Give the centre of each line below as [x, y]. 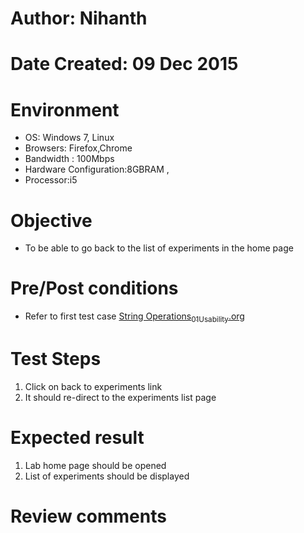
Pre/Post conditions [94, 288]
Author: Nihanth [79, 18]
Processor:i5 [51, 180]
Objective [51, 220]
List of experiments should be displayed [107, 476]
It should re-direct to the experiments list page [120, 397]
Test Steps [56, 359]
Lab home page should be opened [95, 465]
